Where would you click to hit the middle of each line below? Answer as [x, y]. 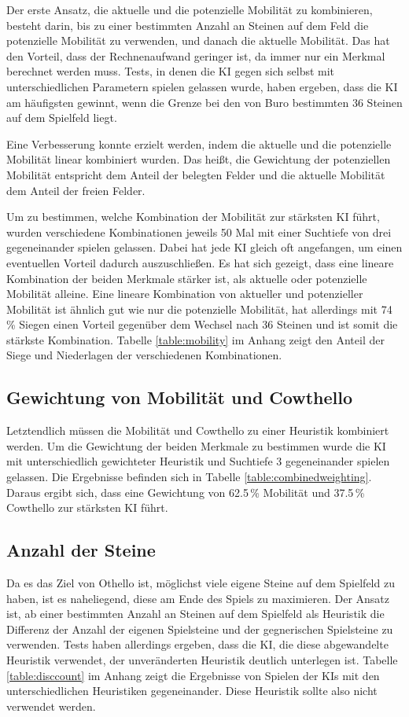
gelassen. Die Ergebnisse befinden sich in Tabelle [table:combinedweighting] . [189, 477]
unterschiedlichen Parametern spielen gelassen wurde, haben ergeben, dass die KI [202, 86]
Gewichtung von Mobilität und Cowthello [179, 397]
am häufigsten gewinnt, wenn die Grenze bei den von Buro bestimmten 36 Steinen [204, 102]
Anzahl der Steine [81, 550]
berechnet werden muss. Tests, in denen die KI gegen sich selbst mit [171, 71]
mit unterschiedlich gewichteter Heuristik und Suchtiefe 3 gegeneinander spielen [198, 461]
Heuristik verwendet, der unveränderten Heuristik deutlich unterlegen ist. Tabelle [202, 660]
